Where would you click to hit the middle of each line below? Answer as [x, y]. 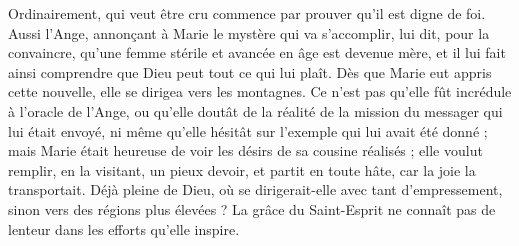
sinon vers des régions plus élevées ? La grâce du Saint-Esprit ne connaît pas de [252, 208]
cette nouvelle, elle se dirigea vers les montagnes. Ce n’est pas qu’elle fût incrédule [260, 91]
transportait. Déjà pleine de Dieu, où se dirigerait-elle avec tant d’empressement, [255, 189]
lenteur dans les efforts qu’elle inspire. [124, 228]
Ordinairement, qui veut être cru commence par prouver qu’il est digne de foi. [247, 13]
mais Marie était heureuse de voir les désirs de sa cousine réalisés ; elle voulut [245, 150]
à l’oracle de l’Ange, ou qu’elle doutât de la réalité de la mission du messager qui [255, 110]
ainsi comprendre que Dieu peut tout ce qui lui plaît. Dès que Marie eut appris [250, 71]
